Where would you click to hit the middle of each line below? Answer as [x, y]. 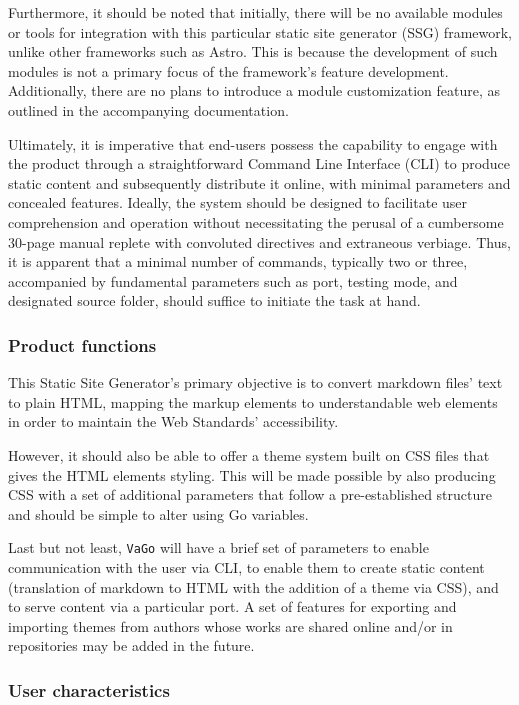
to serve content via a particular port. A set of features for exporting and [232, 606]
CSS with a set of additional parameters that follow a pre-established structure [250, 494]
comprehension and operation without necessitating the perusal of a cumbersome [256, 221]
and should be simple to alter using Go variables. [158, 513]
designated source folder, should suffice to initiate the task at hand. [214, 300]
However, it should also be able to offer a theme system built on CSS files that [249, 454]
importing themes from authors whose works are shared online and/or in [230, 625]
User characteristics [89, 689]
